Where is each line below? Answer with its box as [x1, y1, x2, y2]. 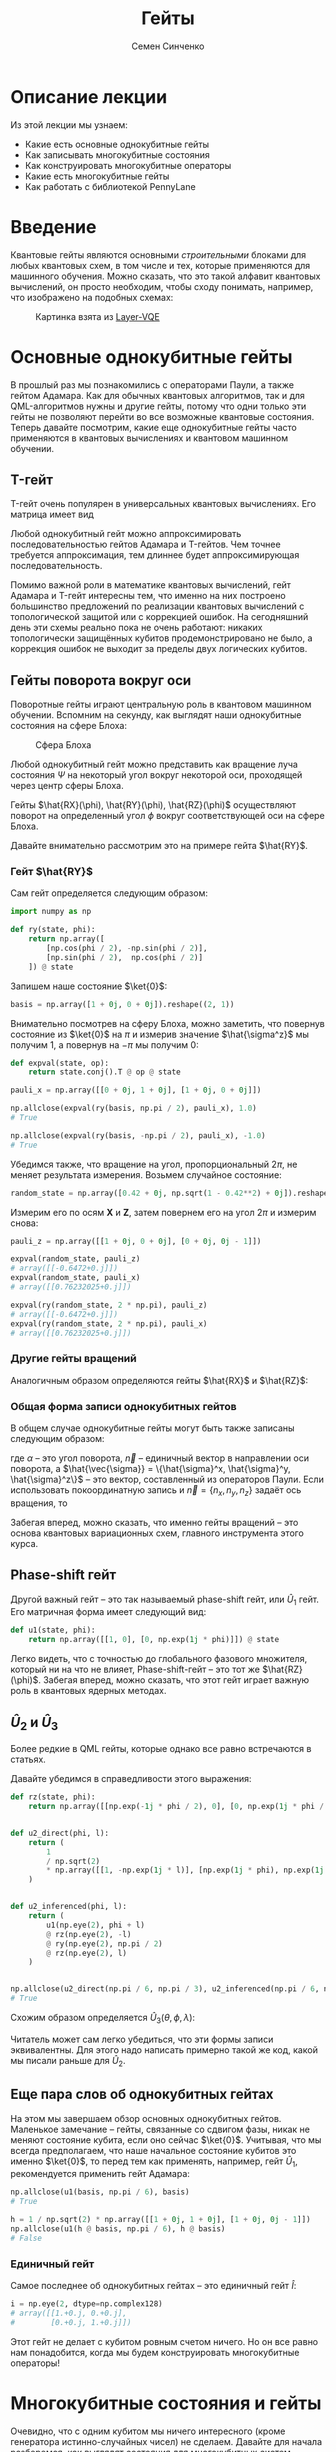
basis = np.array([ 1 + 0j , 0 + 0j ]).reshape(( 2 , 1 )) [10, 999, 235, 1009]
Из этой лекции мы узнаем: [10, 118, 128, 131]
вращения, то [10, 1497, 68, 1509]
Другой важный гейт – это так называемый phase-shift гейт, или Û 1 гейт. [10, 1593, 320, 1607]
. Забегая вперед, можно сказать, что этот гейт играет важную [38, 1674, 310, 1686]
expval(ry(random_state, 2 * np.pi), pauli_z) [10, 1300, 208, 1310]
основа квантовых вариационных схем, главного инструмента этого [10, 1527, 305, 1539]
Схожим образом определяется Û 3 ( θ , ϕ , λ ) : [10, 2012, 196, 2026]
